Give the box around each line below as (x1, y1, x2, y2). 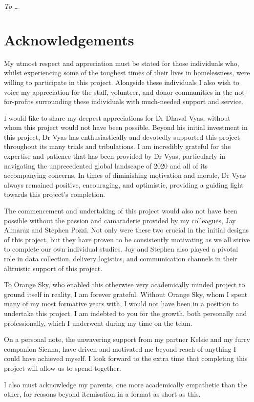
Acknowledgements (4, 29, 134, 49)
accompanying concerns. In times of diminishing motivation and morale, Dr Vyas (4, 170, 246, 180)
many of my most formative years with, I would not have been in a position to (4, 298, 239, 309)
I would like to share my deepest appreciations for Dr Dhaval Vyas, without (4, 112, 231, 123)
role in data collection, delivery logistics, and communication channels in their (4, 254, 237, 263)
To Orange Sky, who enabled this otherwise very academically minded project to (4, 279, 245, 290)
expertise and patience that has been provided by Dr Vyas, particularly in (4, 151, 225, 161)
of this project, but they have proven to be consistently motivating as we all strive (4, 234, 250, 244)
